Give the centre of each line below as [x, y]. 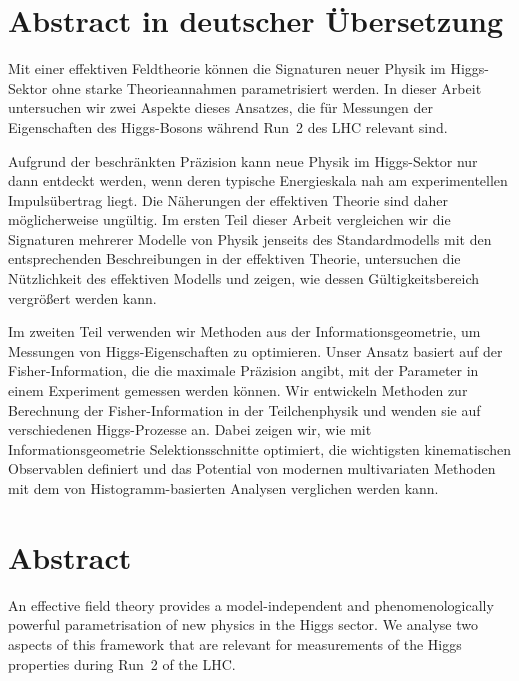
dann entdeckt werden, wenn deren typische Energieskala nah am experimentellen [258, 180]
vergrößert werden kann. [82, 297]
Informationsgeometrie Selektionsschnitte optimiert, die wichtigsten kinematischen [259, 448]
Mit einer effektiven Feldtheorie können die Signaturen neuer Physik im [227, 68]
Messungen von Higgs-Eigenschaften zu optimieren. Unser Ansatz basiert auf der [255, 350]
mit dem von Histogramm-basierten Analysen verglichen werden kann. [223, 488]
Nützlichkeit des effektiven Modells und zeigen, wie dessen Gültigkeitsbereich [244, 278]
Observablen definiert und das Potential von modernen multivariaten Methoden [252, 468]
